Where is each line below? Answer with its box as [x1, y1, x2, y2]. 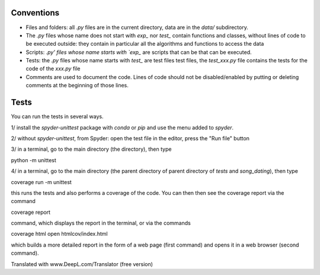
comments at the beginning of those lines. [25, 82, 129, 89]
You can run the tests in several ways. [11, 113, 104, 120]
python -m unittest [11, 156, 56, 163]
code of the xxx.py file [25, 65, 81, 72]
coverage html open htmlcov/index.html [11, 230, 108, 238]
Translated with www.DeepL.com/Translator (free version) [11, 260, 153, 267]
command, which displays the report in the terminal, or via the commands [11, 220, 191, 227]
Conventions [11, 8, 60, 18]
